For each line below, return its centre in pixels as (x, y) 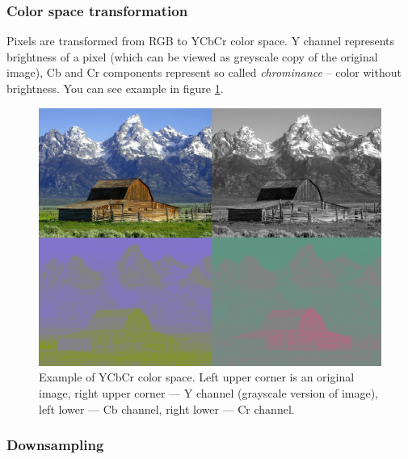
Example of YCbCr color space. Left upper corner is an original (197, 377)
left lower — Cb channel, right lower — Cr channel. (167, 408)
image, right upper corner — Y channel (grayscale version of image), (208, 393)
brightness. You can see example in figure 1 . (115, 88)
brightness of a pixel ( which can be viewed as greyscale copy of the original (192, 56)
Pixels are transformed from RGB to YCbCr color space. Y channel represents (201, 41)
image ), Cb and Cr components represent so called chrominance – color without (204, 72)
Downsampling (55, 445)
